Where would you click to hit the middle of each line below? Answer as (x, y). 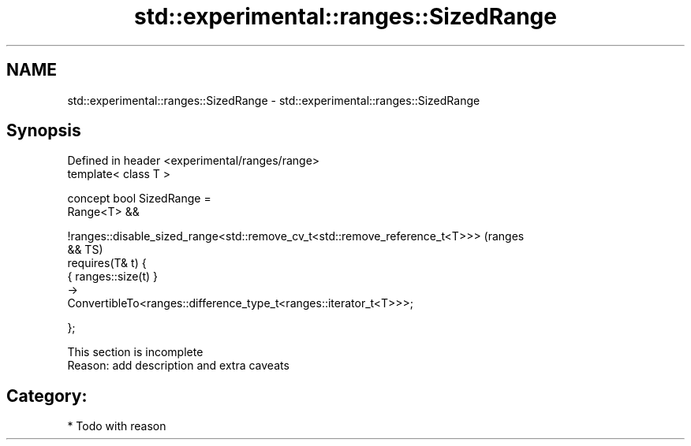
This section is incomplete (135, 352)
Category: (47, 396)
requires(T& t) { (107, 263)
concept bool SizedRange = (139, 199)
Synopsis (44, 131)
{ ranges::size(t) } (113, 277)
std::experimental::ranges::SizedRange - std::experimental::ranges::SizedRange (274, 100)
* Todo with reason (117, 426)
